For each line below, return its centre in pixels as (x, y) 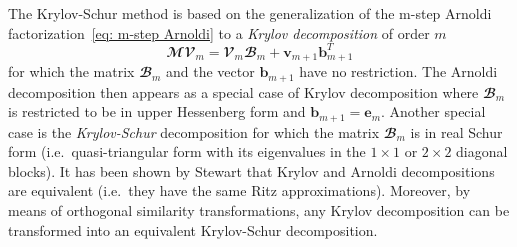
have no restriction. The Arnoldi (398, 71)
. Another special (433, 111)
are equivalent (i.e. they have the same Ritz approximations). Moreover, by (239, 190)
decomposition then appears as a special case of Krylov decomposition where (243, 91)
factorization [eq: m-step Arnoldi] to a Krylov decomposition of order (219, 32)
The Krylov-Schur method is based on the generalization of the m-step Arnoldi (250, 13)
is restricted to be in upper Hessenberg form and (157, 111)
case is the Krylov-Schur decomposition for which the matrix (194, 131)
